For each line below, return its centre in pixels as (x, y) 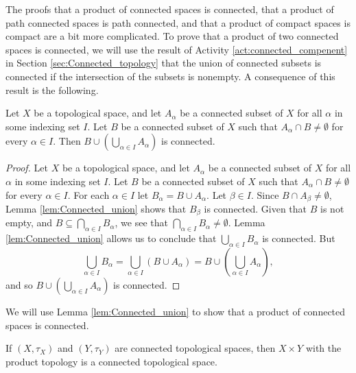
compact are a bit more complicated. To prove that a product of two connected (172, 36)
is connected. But (299, 238)
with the (323, 348)
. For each (88, 194)
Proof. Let (27, 168)
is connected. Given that (256, 208)
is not (332, 208)
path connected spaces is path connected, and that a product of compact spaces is (178, 22)
